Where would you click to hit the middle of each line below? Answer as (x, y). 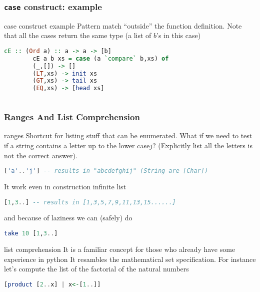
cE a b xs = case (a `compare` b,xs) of (101, 58)
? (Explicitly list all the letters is (202, 145)
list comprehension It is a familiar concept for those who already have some (120, 249)
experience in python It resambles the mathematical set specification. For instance (130, 259)
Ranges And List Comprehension (72, 117)
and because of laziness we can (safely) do (68, 218)
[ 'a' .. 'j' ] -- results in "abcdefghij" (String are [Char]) (106, 171)
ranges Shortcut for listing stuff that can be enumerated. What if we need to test (128, 135)
